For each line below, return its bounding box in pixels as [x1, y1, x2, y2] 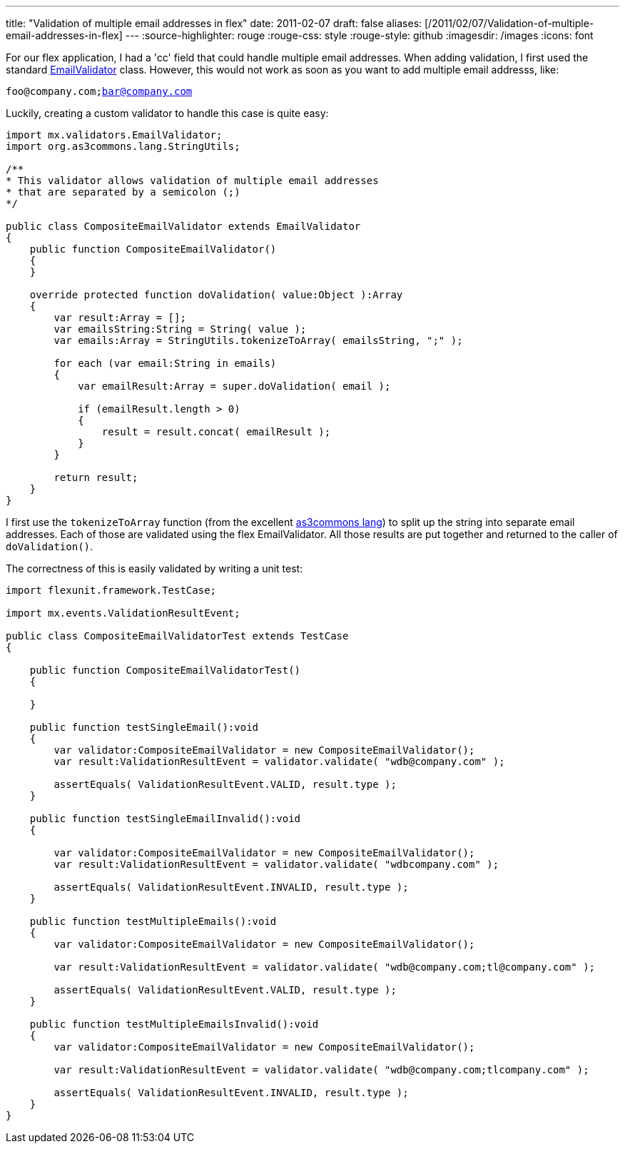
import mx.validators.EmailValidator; [6, 129, 223, 141]
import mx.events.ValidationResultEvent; [6, 607, 240, 619]
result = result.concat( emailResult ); [101, 426, 331, 437]
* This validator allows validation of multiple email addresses [6, 175, 379, 186]
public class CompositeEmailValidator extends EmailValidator [6, 221, 361, 232]
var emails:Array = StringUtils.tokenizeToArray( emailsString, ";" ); [54, 335, 463, 346]
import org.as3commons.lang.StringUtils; [6, 141, 240, 152]
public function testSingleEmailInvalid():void [29, 813, 301, 824]
